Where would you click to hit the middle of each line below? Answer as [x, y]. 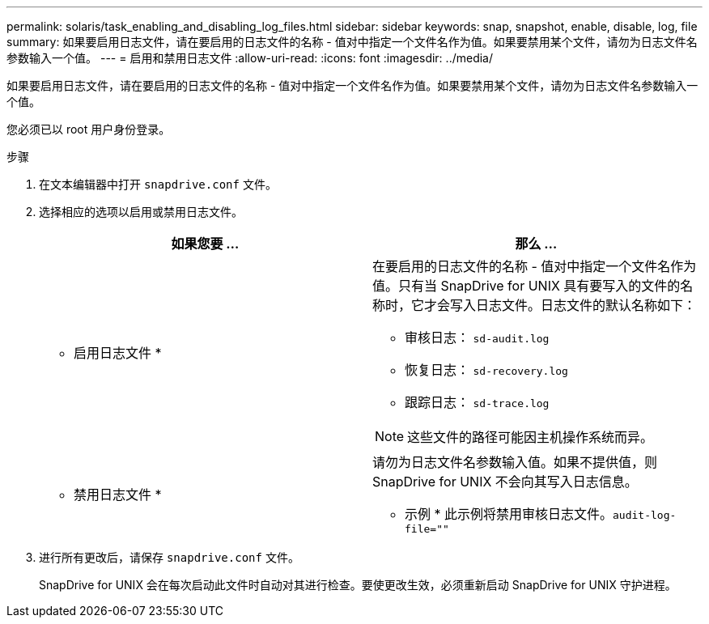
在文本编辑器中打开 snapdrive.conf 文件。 [158, 184]
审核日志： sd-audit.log [477, 337]
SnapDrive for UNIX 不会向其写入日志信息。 [505, 482]
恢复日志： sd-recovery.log [486, 370]
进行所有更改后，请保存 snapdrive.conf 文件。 [169, 557]
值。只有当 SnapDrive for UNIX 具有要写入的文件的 [526, 286]
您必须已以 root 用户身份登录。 [89, 129]
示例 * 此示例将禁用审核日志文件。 [509, 514]
